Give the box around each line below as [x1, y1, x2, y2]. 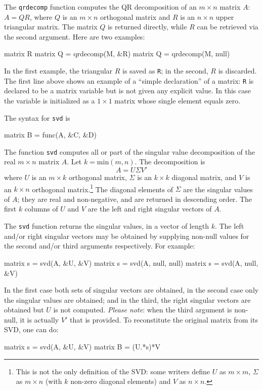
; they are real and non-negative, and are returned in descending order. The [17, 193, 252, 204]
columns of [24, 203, 58, 214]
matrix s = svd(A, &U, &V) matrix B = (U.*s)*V [4, 341, 160, 352]
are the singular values [183, 184, 253, 194]
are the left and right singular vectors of [87, 203, 212, 214]
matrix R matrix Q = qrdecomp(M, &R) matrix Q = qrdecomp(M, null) [4, 48, 230, 59]
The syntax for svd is [4, 112, 70, 123]
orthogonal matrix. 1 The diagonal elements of [32, 182, 173, 194]
